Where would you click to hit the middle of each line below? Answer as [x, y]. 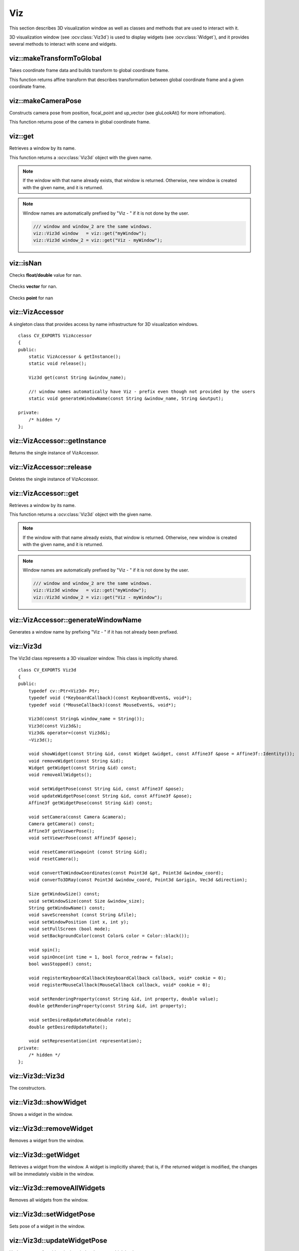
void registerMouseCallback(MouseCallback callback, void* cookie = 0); [119, 985]
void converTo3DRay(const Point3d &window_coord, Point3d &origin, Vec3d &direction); [138, 880]
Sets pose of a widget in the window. [47, 1226]
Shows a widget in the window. [41, 1114]
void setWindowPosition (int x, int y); [79, 922]
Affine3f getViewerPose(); [61, 831]
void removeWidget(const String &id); [76, 761]
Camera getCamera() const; [61, 824]
